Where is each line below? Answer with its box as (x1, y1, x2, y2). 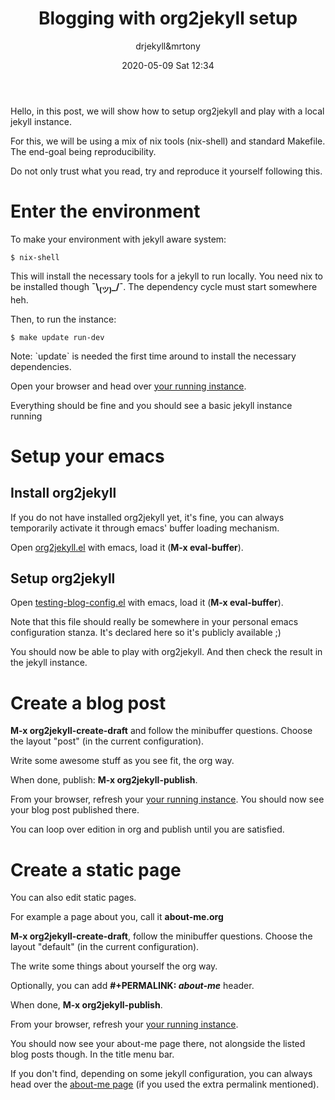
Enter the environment (10, 200, 201, 223)
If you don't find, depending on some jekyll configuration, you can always (10, 1068, 313, 1080)
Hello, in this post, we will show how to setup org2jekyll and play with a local (10, 105, 325, 117)
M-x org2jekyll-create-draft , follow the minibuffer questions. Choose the (10, 930, 313, 942)
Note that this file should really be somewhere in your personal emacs (10, 616, 299, 628)
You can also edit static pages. (10, 892, 137, 904)
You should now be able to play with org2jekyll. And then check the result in (10, 646, 323, 658)
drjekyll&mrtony (135, 40, 201, 52)
